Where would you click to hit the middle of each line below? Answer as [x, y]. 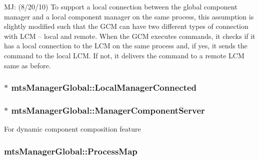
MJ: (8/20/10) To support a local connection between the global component [121, 6]
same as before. [27, 65]
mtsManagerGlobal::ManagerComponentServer [108, 110]
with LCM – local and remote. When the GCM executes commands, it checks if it [130, 36]
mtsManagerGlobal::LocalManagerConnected [104, 87]
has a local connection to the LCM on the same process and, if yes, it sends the [126, 46]
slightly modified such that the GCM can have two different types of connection [126, 26]
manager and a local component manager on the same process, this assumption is [129, 16]
